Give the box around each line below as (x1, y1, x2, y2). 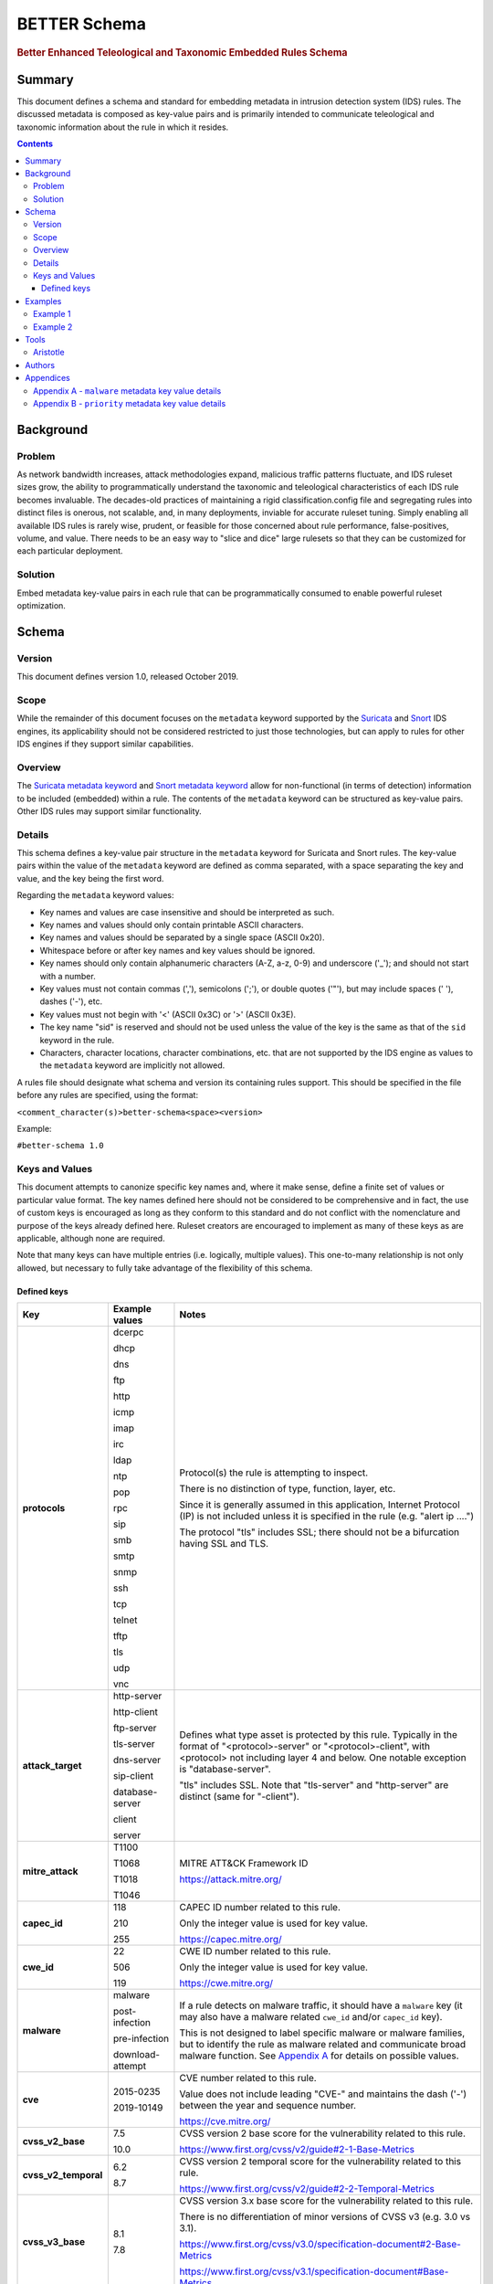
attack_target (22, 1760, 82, 1772)
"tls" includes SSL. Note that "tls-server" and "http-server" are (179, 1779, 449, 1792)
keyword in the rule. (39, 1034, 114, 1045)
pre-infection (112, 2033, 170, 2046)
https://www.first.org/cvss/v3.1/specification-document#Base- (179, 2266, 449, 2279)
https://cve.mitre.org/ (179, 2115, 271, 2128)
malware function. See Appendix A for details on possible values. (179, 2049, 460, 2062)
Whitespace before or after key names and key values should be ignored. (39, 945, 315, 956)
